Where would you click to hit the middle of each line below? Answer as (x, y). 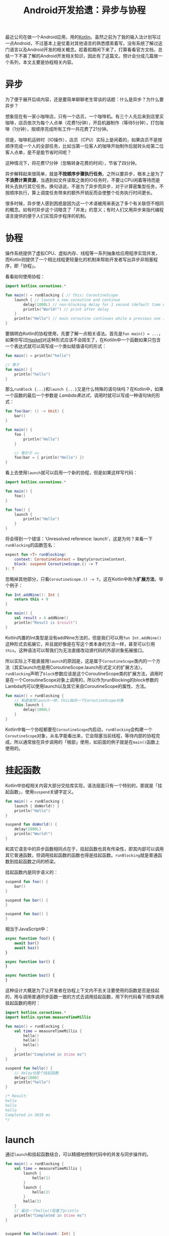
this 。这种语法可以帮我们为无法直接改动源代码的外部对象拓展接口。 (76, 650)
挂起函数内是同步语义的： (32, 872)
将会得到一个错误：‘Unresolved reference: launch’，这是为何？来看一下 (79, 539)
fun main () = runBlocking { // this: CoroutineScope (62, 295)
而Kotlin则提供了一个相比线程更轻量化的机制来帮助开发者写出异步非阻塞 (79, 260)
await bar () (27, 943)
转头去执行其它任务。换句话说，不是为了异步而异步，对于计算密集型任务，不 (84, 187)
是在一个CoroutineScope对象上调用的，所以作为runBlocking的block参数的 (82, 680)
